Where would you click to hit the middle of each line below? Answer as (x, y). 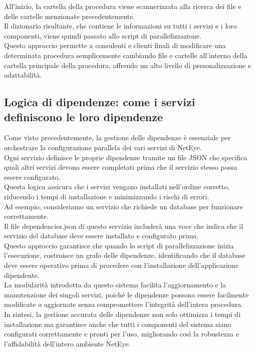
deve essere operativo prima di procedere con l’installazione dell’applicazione (121, 265)
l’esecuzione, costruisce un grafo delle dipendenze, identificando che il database (125, 255)
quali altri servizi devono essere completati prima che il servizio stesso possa (121, 167)
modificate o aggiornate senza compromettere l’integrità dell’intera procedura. (124, 304)
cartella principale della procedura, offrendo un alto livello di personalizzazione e (128, 65)
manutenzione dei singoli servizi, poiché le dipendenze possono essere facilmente (126, 294)
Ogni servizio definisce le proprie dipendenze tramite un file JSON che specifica (126, 157)
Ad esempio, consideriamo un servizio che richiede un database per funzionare (123, 206)
